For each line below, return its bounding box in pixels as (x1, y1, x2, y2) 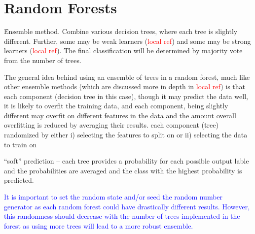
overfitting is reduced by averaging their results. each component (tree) (4, 120, 219, 130)
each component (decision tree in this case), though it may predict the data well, (4, 91, 248, 101)
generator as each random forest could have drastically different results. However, (4, 201, 250, 211)
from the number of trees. (4, 55, 81, 65)
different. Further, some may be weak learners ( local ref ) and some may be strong (4, 35, 251, 46)
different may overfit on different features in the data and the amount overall (4, 110, 236, 120)
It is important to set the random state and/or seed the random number (4, 192, 223, 202)
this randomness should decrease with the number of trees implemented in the (4, 211, 240, 221)
